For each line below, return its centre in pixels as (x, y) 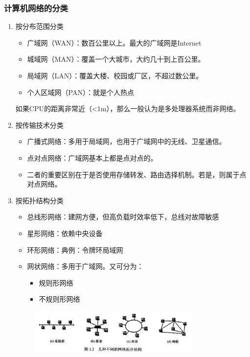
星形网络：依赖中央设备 (65, 233)
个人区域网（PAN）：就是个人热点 (80, 92)
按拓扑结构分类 (39, 200)
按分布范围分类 (39, 26)
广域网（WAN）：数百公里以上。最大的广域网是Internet (114, 42)
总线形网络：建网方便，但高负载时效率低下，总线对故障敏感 (123, 217)
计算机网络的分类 (36, 8)
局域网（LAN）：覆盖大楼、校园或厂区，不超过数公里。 (115, 75)
